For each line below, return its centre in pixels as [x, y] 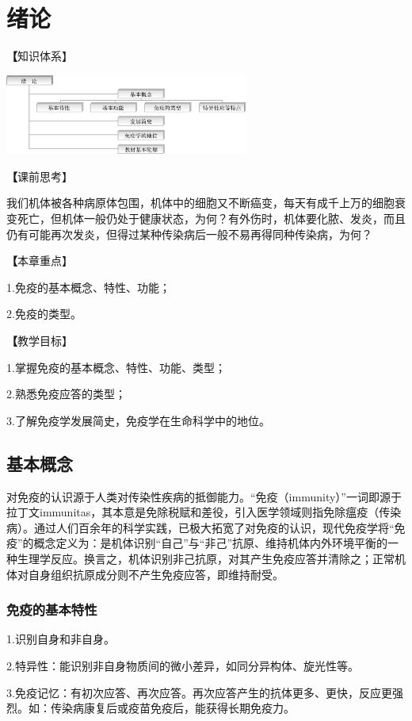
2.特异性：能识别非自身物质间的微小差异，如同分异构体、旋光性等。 [183, 665]
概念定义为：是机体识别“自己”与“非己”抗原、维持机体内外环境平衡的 [211, 543]
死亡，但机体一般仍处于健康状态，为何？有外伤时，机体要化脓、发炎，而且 [211, 219]
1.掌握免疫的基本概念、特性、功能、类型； [116, 367]
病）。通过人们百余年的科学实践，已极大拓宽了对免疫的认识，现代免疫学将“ [200, 527]
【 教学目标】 [40, 340]
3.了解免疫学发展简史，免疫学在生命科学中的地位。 [138, 420]
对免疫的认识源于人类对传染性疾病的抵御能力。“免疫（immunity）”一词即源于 [204, 496]
